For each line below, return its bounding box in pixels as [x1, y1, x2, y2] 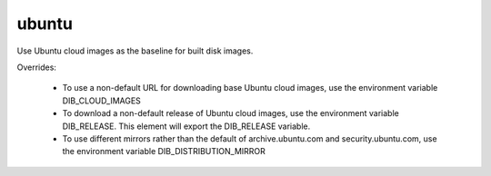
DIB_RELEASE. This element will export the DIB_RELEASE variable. [62, 121, 311, 132]
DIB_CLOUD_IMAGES [62, 95, 141, 106]
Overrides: [16, 62, 56, 73]
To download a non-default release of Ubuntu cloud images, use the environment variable [62, 108, 399, 119]
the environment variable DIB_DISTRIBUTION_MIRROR [62, 146, 266, 157]
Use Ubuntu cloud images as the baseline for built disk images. [16, 45, 254, 56]
